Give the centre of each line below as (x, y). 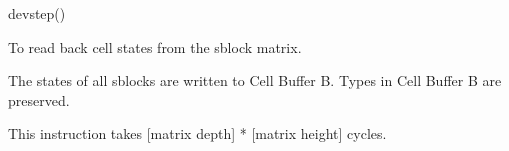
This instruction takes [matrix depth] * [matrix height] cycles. (197, 133)
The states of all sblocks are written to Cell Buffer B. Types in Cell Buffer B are (255, 80)
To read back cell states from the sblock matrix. (155, 46)
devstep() (37, 13)
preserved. (39, 99)
